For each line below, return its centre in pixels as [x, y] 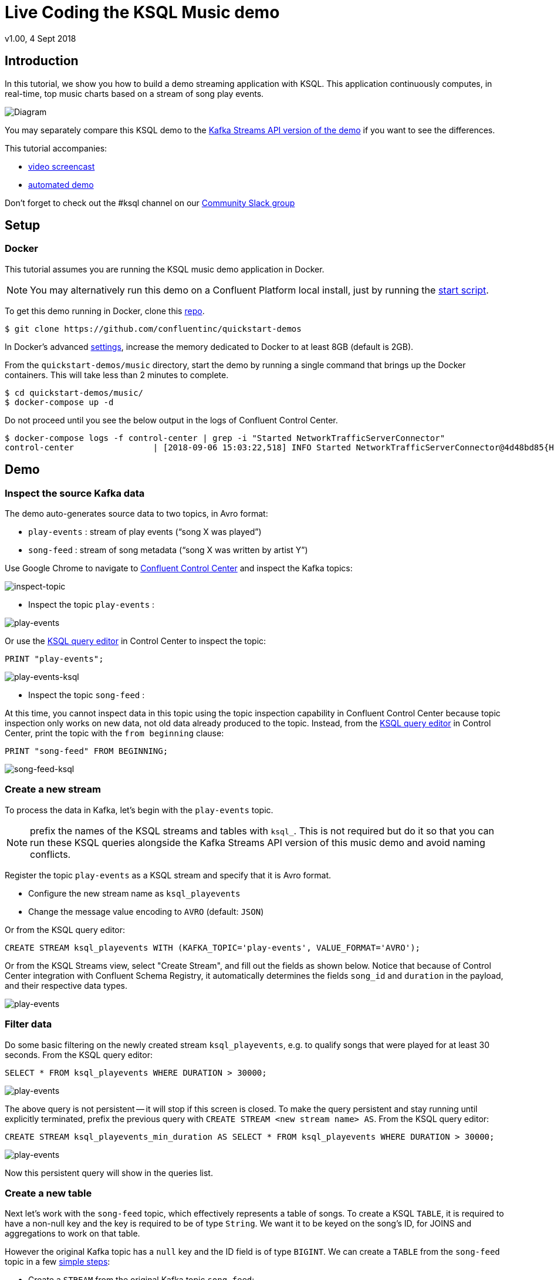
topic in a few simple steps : [58, 1262]
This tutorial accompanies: [56, 148]
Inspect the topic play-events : [92, 605]
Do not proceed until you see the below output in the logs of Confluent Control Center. [171, 420]
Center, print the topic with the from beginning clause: [114, 733]
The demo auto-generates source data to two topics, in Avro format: [136, 514]
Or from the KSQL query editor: [65, 929]
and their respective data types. [66, 985]
